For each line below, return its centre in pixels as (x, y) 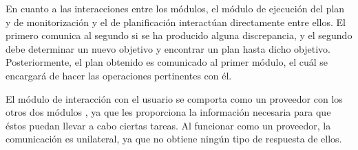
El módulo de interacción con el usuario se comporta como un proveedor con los (174, 98)
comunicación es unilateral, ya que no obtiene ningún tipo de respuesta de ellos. (174, 139)
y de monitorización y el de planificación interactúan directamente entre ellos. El (176, 22)
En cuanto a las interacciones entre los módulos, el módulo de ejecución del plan (175, 8)
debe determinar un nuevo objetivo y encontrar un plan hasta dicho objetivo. (168, 48)
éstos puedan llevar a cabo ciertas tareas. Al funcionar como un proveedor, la (168, 125)
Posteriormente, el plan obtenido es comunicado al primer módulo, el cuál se (167, 62)
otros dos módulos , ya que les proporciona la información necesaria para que (168, 112)
